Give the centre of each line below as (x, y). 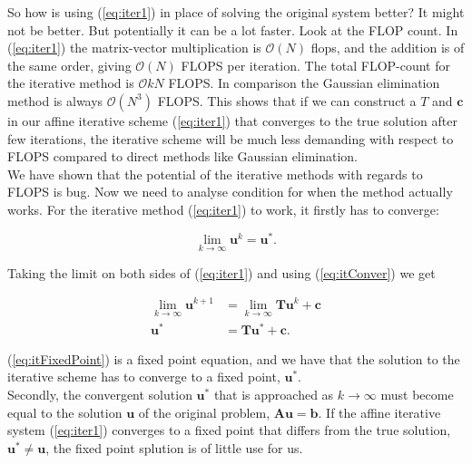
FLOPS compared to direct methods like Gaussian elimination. (183, 156)
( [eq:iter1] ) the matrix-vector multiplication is (134, 48)
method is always (55, 100)
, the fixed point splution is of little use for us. (174, 447)
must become (417, 395)
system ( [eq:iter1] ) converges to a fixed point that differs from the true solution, (229, 430)
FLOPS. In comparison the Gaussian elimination (304, 83)
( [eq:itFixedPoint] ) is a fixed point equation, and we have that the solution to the (234, 358)
